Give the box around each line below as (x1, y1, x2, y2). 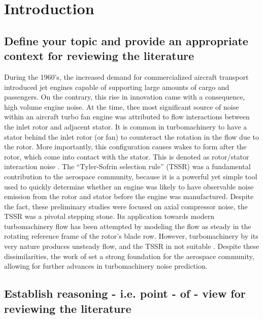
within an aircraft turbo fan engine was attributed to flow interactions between (4, 111, 250, 122)
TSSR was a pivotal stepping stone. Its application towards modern (4, 211, 215, 221)
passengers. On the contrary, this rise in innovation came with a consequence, (4, 91, 245, 102)
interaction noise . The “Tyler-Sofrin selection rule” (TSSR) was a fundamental (4, 161, 251, 172)
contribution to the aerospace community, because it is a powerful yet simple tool (4, 171, 257, 181)
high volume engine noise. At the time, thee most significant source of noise (4, 101, 239, 112)
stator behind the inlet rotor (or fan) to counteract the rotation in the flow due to (4, 131, 259, 142)
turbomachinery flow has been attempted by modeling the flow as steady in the (4, 220, 251, 231)
